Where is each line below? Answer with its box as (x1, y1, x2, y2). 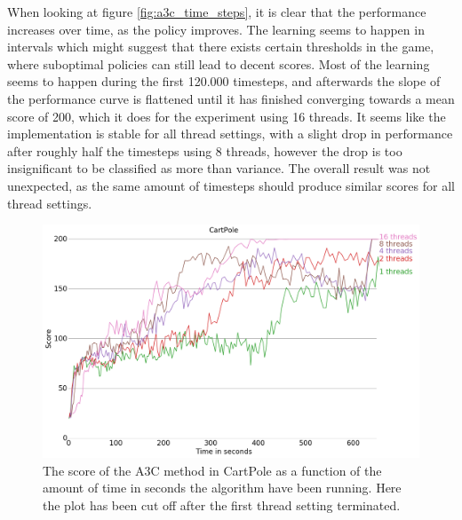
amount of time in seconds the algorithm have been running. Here (43, 478, 402, 497)
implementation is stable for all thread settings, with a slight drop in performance (7, 124, 453, 143)
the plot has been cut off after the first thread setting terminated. (43, 495, 401, 514)
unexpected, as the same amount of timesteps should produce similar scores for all (7, 176, 455, 194)
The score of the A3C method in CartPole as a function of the (43, 461, 382, 479)
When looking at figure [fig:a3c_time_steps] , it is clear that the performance (7, 3, 426, 20)
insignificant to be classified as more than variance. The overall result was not (7, 159, 431, 177)
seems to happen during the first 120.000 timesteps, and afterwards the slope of (7, 72, 441, 91)
